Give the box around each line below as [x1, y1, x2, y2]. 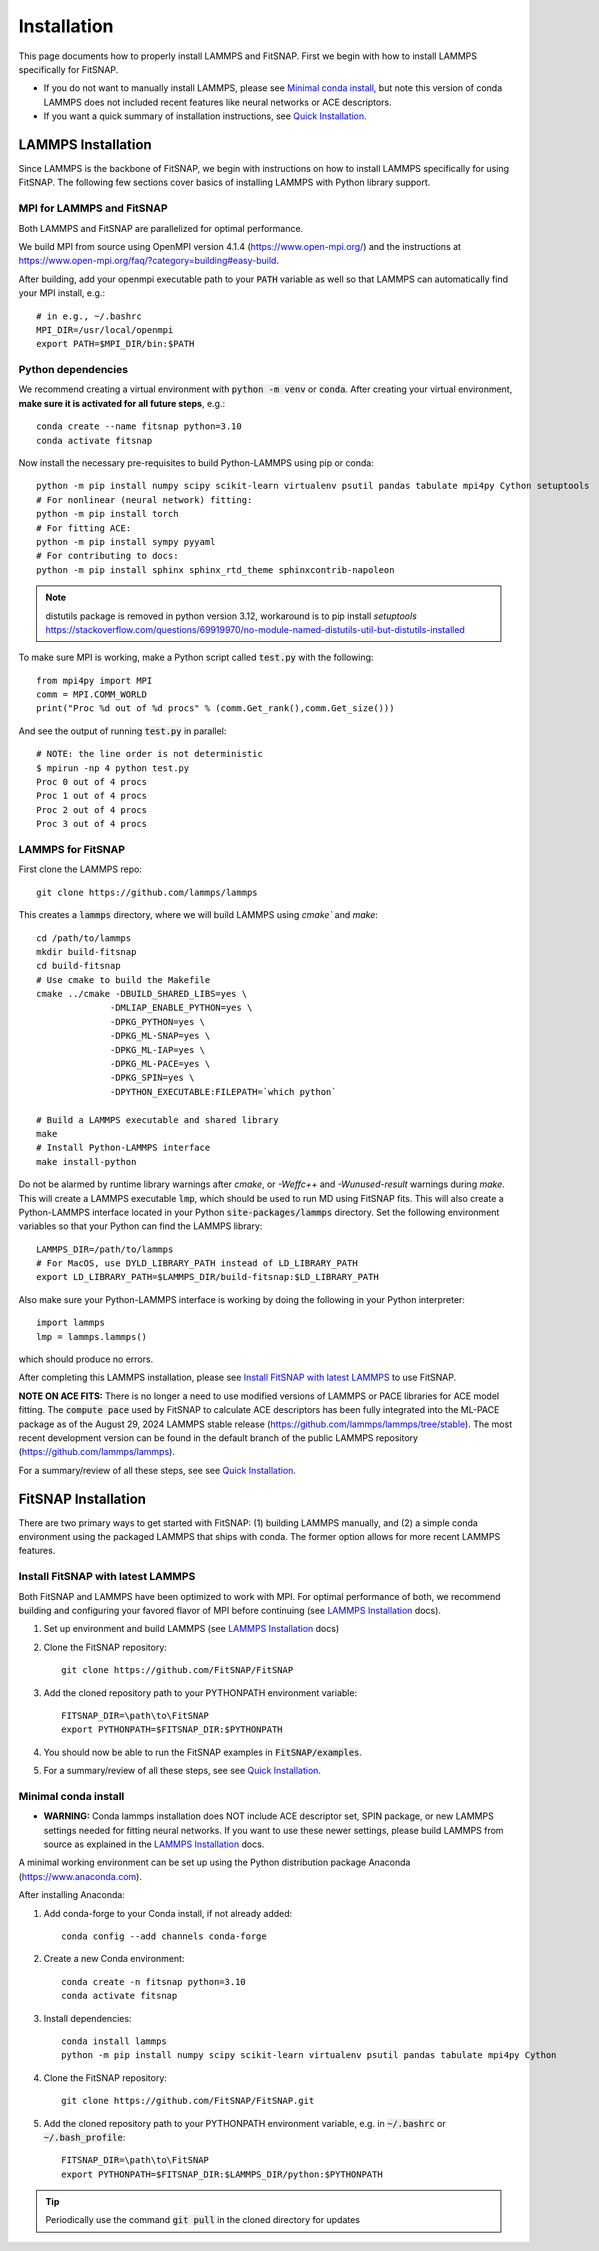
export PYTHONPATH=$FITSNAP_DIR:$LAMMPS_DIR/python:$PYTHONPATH [61, 2168, 384, 2180]
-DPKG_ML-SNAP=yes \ [110, 1030, 211, 1042]
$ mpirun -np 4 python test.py [36, 762, 190, 774]
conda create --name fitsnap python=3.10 [36, 421, 242, 432]
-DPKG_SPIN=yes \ [110, 1072, 195, 1084]
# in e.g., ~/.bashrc [36, 310, 142, 322]
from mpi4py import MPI [36, 675, 153, 686]
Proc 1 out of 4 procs [36, 790, 148, 802]
